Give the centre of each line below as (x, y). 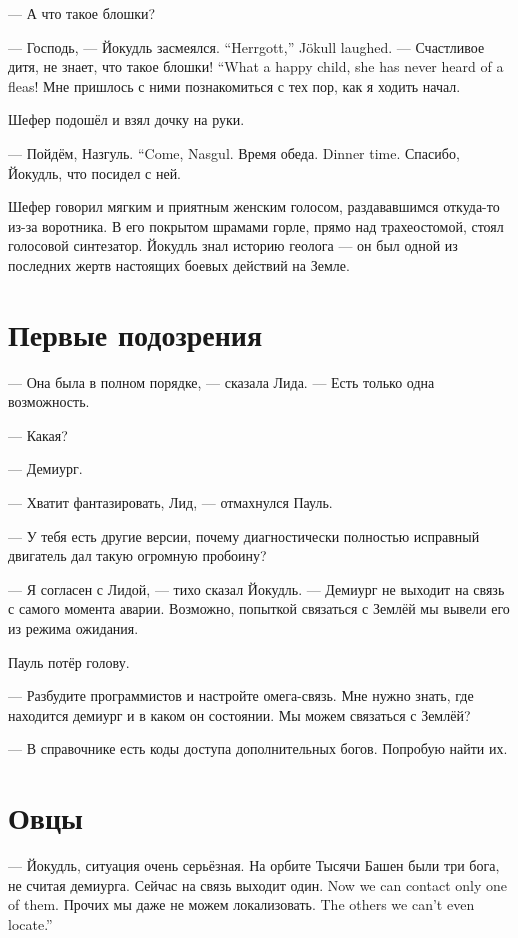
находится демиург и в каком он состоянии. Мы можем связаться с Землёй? (239, 714)
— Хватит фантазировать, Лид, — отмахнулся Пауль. (170, 502)
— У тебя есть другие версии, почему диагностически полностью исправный (244, 535)
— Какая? (38, 434)
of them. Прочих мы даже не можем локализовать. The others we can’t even (241, 904)
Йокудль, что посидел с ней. (95, 172)
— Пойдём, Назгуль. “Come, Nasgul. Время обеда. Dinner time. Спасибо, (234, 152)
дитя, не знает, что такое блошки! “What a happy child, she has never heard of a (256, 66)
